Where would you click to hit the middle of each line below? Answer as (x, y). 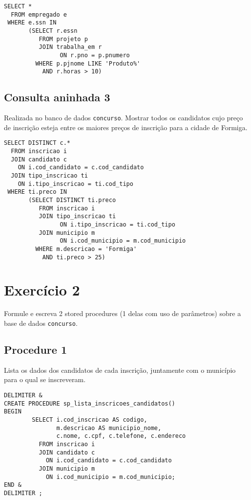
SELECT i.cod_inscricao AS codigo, (90, 420)
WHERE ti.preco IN (37, 192)
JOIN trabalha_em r (70, 47)
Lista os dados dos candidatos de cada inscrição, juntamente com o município (120, 370)
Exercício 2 (42, 290)
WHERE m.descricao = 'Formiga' (86, 249)
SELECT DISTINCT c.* (37, 143)
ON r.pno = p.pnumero (95, 55)
